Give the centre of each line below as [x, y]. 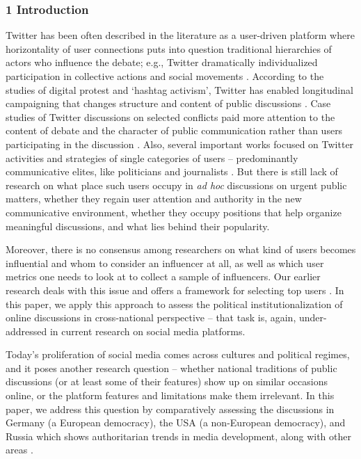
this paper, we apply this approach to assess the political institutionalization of [174, 304]
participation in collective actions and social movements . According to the [165, 76]
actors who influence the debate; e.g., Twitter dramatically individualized [162, 62]
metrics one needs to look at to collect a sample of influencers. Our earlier [163, 276]
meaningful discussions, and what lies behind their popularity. [138, 226]
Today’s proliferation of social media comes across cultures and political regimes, [178, 354]
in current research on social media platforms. [147, 331]
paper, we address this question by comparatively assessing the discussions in [170, 409]
